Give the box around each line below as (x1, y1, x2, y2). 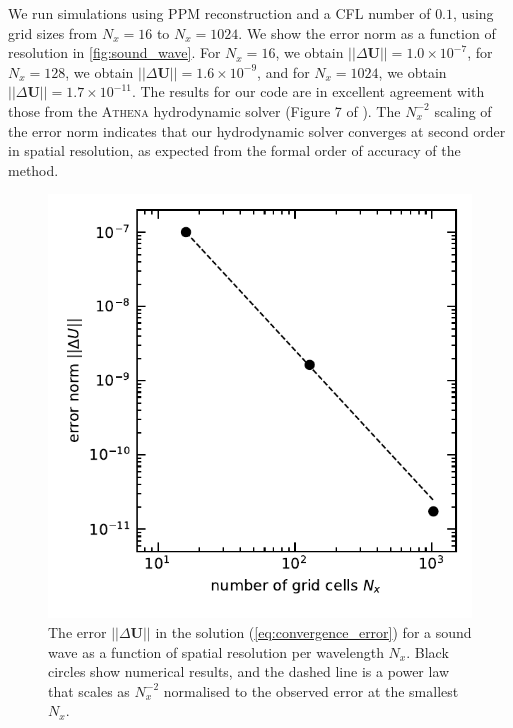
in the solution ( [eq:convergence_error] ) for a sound (155, 621, 472, 642)
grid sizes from (8, 22, 98, 43)
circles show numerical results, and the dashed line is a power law (48, 661, 450, 682)
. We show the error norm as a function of (238, 22, 496, 43)
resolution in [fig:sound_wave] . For (8, 42, 221, 63)
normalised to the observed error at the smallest (163, 680, 459, 701)
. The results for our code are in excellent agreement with (131, 81, 485, 102)
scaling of (434, 100, 492, 121)
